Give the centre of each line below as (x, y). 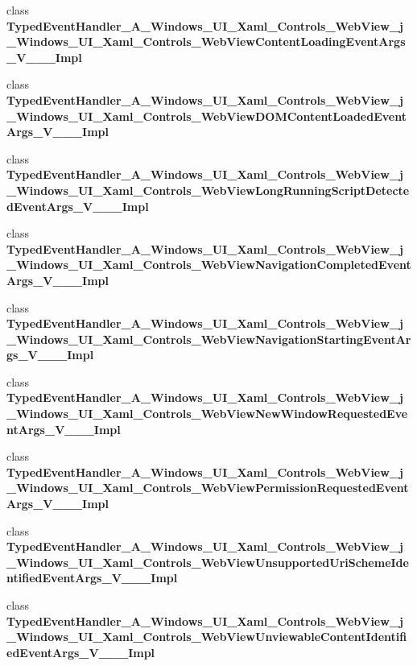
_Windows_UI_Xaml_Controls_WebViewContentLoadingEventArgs (206, 41)
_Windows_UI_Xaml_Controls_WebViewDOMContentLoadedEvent (206, 116)
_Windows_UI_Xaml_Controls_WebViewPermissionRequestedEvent (208, 488)
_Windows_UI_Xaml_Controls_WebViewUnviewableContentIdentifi (207, 637)
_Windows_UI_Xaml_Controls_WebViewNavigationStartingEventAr (209, 339)
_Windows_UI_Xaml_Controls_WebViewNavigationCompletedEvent (209, 265)
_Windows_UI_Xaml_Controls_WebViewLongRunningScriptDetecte (208, 190)
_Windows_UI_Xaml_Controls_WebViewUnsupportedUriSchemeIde (208, 562)
